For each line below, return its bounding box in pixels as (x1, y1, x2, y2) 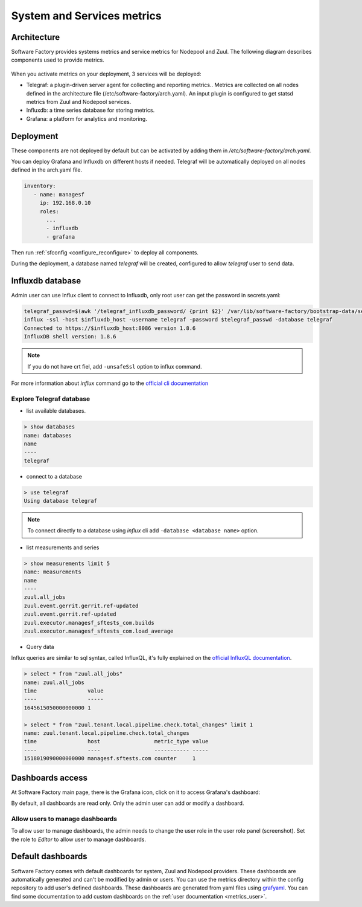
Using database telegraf (24, 497, 98, 505)
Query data (26, 643, 54, 650)
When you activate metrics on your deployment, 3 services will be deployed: (11, 70, 202, 77)
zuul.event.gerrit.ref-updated (24, 611, 117, 618)
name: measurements (24, 569, 81, 575)
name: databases (24, 432, 72, 439)
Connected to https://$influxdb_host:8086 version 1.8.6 (24, 324, 196, 332)
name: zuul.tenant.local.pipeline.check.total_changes (24, 730, 189, 737)
